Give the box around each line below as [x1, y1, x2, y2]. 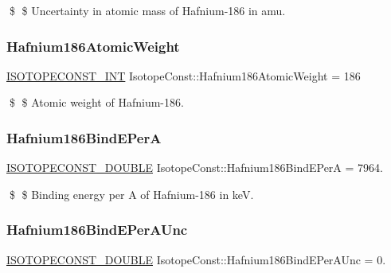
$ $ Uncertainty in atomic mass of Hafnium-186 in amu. [9, 2, 286, 18]
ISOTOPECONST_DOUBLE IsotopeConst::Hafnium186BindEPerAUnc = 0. [6, 251, 386, 267]
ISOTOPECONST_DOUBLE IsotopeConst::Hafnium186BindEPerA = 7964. [6, 159, 383, 176]
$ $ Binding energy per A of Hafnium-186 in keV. [9, 185, 254, 202]
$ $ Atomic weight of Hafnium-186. [9, 94, 184, 111]
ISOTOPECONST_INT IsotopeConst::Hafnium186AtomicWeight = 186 [6, 67, 361, 84]
